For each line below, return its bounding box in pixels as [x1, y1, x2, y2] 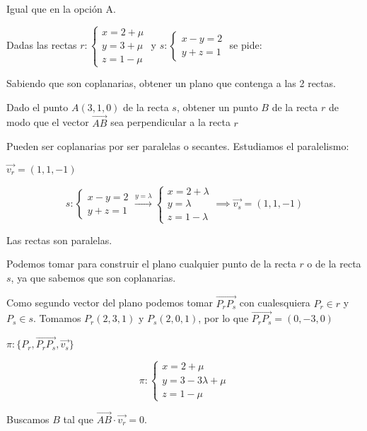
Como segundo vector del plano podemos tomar [6, 295, 213, 310]
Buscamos [6, 412, 49, 427]
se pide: [229, 37, 262, 52]
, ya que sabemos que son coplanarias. [11, 270, 176, 285]
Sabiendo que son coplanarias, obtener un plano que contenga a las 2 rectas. [6, 76, 336, 91]
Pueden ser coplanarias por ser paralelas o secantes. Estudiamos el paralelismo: [6, 139, 349, 154]
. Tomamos [33, 311, 81, 326]
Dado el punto [6, 99, 69, 114]
